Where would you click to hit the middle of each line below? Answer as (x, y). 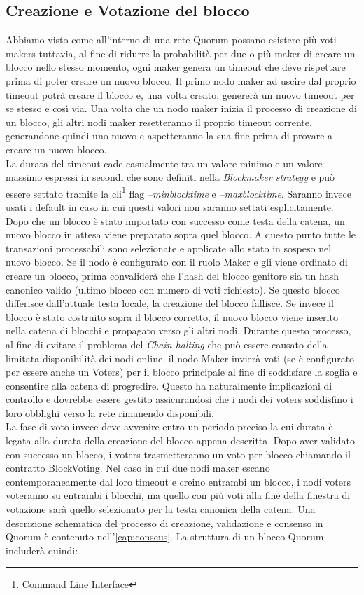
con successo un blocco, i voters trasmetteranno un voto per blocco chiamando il (178, 454)
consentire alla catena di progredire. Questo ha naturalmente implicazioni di (169, 385)
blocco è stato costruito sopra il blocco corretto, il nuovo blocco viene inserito (172, 316)
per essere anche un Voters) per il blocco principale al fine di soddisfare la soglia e (182, 372)
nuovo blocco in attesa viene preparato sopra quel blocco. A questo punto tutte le (181, 234)
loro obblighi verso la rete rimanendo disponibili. (110, 412)
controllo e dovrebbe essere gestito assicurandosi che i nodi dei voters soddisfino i (180, 399)
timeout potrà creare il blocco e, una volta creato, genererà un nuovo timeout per (180, 94)
